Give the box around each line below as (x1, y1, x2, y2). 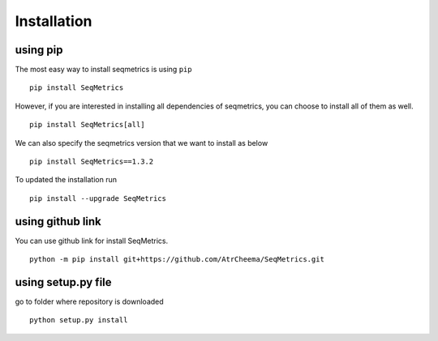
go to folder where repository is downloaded (15, 296, 164, 306)
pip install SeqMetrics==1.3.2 (29, 157, 154, 166)
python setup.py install (29, 316, 128, 325)
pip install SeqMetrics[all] (29, 120, 145, 130)
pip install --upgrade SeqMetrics (29, 194, 166, 202)
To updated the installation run (15, 175, 118, 185)
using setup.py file (15, 275, 113, 289)
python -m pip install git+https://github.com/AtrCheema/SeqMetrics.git (29, 255, 324, 264)
